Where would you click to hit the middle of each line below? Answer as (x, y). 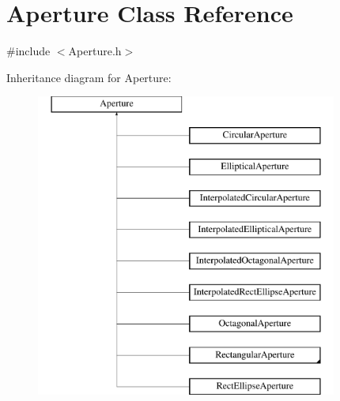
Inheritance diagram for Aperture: (89, 77)
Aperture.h (95, 51)
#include (28, 51)
